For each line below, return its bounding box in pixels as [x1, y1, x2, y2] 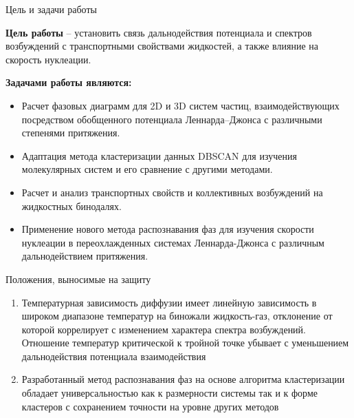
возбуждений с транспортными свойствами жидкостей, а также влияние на [5, 39, 319, 53]
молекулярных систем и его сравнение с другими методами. [21, 162, 273, 176]
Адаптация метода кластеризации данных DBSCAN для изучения [21, 148, 297, 163]
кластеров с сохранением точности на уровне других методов [21, 399, 279, 413]
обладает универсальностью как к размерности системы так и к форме [21, 386, 318, 400]
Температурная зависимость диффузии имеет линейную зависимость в [21, 295, 317, 309]
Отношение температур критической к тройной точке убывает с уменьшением [21, 335, 349, 350]
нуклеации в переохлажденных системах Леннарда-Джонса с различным [21, 235, 324, 249]
